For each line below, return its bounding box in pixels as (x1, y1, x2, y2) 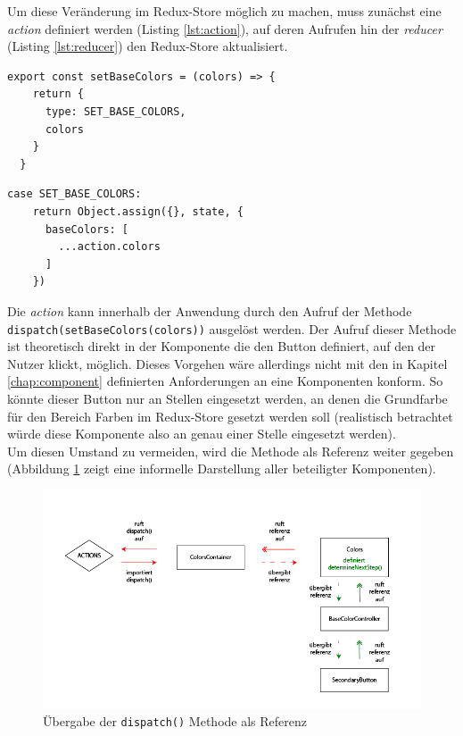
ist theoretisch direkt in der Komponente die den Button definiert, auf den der (7, 337, 436, 355)
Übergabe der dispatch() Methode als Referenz (43, 712, 307, 731)
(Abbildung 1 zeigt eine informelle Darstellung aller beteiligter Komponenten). (7, 459, 436, 478)
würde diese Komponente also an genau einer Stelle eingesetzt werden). (7, 424, 396, 443)
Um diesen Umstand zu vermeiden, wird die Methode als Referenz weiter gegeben (7, 441, 454, 460)
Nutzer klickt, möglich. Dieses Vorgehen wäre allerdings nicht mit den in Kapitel (7, 354, 448, 372)
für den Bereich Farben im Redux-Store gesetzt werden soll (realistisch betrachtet (7, 406, 453, 425)
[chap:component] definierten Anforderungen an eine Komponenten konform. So (7, 372, 443, 390)
